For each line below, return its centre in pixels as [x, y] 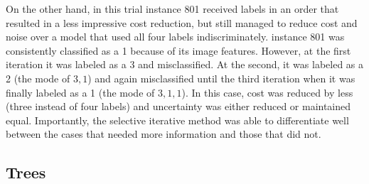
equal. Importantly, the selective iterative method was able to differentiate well [177, 120]
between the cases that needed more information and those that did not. [164, 134]
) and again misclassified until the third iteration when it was [221, 78]
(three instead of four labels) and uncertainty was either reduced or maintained [178, 106]
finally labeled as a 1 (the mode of [80, 92]
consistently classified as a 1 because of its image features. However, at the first [178, 50]
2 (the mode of [38, 78]
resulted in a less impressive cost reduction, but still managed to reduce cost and [182, 22]
